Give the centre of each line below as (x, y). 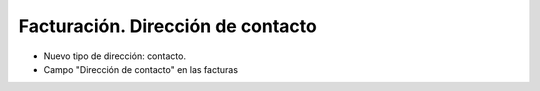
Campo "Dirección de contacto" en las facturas (141, 69)
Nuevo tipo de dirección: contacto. (115, 56)
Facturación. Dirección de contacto (167, 26)
